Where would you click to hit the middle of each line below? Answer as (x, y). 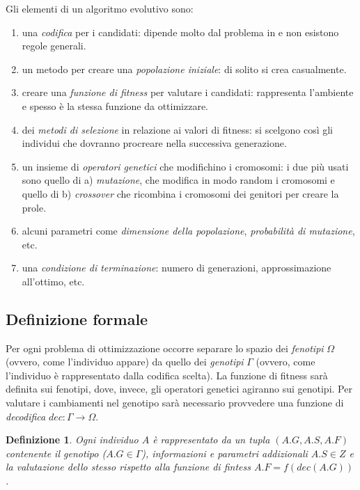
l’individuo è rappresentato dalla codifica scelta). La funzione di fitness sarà (167, 375)
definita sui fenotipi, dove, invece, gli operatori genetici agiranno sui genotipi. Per (179, 389)
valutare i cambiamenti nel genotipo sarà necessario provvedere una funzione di (175, 403)
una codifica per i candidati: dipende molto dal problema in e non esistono (180, 32)
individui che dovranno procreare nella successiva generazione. (154, 143)
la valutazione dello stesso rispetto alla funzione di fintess (128, 467)
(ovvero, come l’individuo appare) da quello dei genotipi (125, 362)
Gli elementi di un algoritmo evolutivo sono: (100, 8)
